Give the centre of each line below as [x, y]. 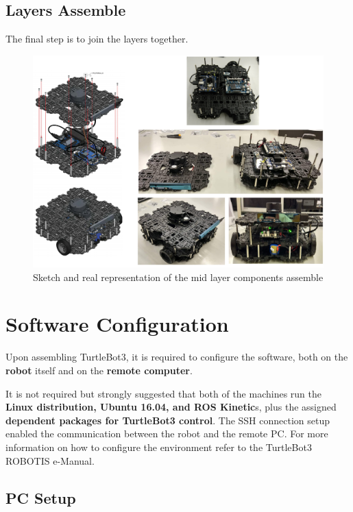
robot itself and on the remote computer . [99, 370]
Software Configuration [117, 324]
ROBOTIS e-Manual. [50, 460]
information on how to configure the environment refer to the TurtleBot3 [159, 447]
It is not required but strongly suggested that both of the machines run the [164, 393]
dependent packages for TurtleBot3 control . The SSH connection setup [168, 420]
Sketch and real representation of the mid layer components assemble [178, 277]
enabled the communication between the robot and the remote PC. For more [167, 434]
